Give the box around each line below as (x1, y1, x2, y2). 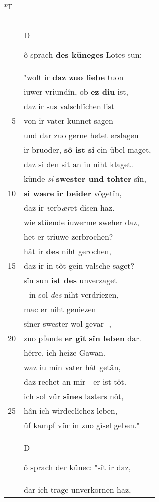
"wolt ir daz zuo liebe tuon (24, 71, 124, 83)
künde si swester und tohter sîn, (24, 172, 146, 184)
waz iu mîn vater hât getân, (24, 361, 121, 373)
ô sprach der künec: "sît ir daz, (24, 461, 131, 473)
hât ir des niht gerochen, (24, 245, 111, 257)
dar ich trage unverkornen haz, (24, 483, 131, 495)
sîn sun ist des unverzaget (24, 274, 117, 286)
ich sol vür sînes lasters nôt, (24, 390, 124, 402)
